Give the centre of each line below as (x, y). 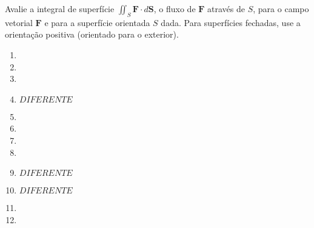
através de (226, 8)
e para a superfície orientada (97, 22)
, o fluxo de (175, 8)
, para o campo (281, 8)
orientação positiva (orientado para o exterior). (92, 34)
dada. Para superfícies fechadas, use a (231, 22)
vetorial (19, 22)
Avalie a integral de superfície (60, 8)
